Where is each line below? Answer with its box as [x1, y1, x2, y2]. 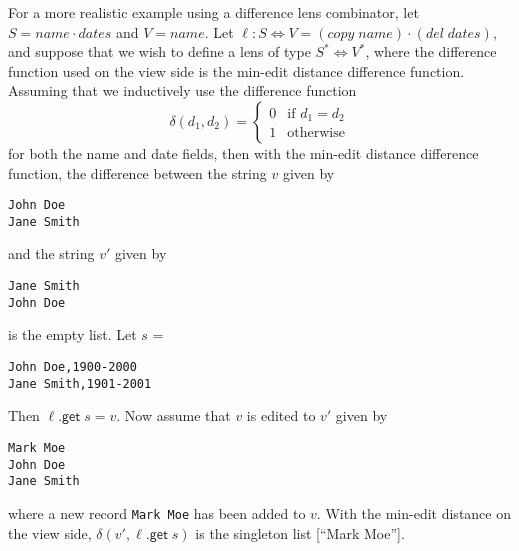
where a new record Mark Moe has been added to [8, 502, 306, 523]
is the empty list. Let [8, 324, 137, 345]
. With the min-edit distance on [316, 502, 511, 523]
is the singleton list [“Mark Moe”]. [195, 522, 405, 543]
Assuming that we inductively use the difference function [8, 80, 357, 101]
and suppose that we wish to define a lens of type [8, 41, 311, 62]
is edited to [246, 405, 316, 426]
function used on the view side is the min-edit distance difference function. [8, 60, 465, 81]
